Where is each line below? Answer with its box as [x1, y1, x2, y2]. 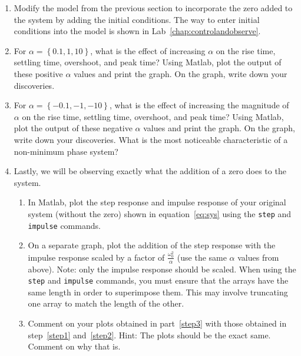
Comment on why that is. [28, 340, 121, 352]
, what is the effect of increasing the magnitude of [109, 99, 289, 111]
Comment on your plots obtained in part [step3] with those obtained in [28, 317, 287, 329]
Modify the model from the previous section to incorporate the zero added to [14, 2, 293, 14]
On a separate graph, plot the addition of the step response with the [28, 239, 276, 251]
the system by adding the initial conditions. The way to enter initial [14, 13, 260, 25]
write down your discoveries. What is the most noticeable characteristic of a [14, 133, 288, 145]
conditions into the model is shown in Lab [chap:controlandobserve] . [14, 25, 261, 37]
